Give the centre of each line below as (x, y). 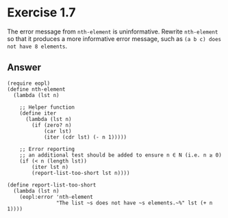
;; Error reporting (47, 149)
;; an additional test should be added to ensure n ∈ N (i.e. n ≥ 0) (121, 155)
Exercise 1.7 (42, 13)
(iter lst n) (50, 167)
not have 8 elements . (37, 46)
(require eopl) (29, 83)
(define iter (38, 113)
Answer (24, 67)
